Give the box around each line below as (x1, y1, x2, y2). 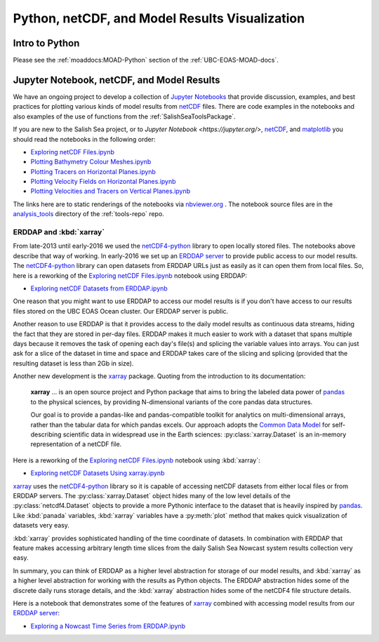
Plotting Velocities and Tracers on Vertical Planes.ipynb (30, 187, 191, 196)
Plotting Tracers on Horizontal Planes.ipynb (30, 167, 156, 175)
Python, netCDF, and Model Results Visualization (13, 11, 305, 26)
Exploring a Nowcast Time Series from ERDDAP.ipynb (30, 622, 186, 630)
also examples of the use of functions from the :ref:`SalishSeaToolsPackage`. (13, 112, 236, 121)
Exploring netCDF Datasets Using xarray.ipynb (30, 469, 165, 477)
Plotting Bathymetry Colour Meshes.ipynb (30, 158, 152, 166)
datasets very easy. (13, 521, 70, 530)
